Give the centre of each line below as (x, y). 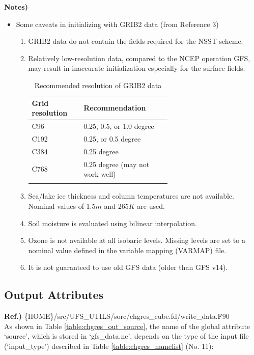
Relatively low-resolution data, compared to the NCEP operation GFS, (139, 58)
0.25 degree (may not (117, 164)
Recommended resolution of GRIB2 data (98, 85)
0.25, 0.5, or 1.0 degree (119, 126)
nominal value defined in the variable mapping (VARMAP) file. (127, 250)
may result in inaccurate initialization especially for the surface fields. (137, 68)
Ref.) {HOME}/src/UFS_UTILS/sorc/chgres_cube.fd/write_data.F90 (117, 316)
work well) (100, 174)
